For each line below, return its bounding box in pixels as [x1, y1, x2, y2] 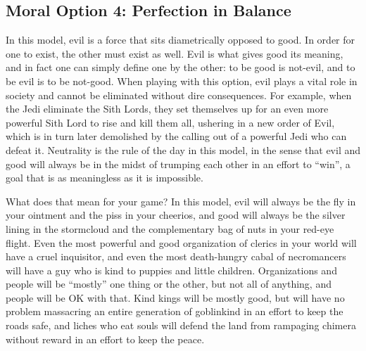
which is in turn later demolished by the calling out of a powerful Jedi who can [6, 129, 347, 143]
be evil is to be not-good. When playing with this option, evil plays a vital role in [6, 73, 358, 88]
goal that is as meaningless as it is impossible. [6, 170, 203, 185]
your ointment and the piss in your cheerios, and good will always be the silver [6, 208, 346, 222]
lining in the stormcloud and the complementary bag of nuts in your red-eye [6, 221, 334, 236]
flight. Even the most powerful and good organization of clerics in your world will [6, 235, 357, 250]
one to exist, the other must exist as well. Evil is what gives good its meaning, [6, 46, 343, 60]
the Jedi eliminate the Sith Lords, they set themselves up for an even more [6, 101, 329, 116]
